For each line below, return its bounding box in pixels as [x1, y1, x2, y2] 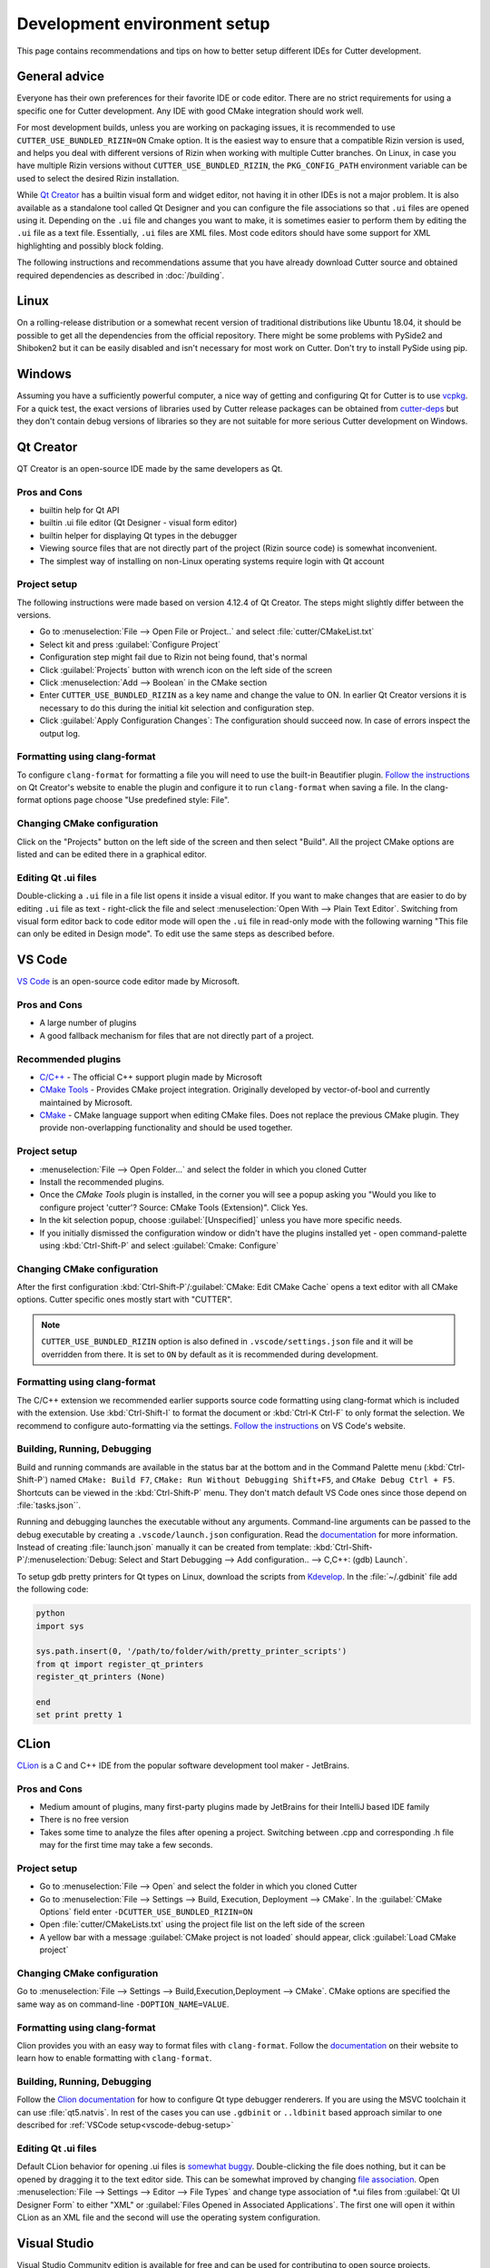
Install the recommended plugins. [39, 1177, 165, 1188]
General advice [16, 69, 104, 84]
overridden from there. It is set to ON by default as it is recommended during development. [41, 1348, 378, 1360]
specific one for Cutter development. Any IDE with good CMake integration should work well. [16, 105, 365, 116]
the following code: [16, 1584, 89, 1595]
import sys [35, 1620, 84, 1631]
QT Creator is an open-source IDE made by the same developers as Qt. [16, 463, 283, 474]
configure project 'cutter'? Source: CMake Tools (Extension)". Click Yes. [39, 1202, 309, 1213]
